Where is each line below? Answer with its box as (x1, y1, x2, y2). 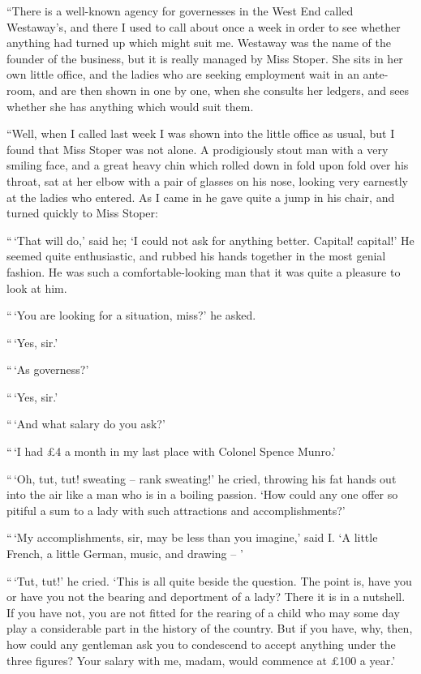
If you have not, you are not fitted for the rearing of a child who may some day (6, 603, 400, 620)
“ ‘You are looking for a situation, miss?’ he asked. (6, 307, 256, 324)
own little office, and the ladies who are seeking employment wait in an (6, 66, 359, 83)
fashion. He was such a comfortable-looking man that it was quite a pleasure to (6, 263, 401, 280)
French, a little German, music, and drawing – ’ (6, 545, 243, 562)
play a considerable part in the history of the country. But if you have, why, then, (6, 620, 413, 637)
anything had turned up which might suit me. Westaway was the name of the (6, 34, 391, 51)
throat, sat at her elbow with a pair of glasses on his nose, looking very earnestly (6, 172, 408, 189)
